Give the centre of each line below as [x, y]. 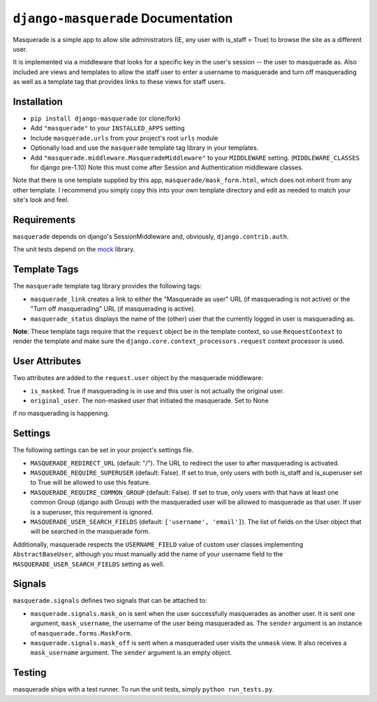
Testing [30, 673]
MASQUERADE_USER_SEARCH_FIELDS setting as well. [89, 564]
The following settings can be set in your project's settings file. [103, 450]
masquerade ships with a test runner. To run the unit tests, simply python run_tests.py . [144, 689]
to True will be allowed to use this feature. [90, 482]
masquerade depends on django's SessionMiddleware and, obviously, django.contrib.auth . [151, 237]
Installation [38, 101]
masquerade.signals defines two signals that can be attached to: [110, 601]
